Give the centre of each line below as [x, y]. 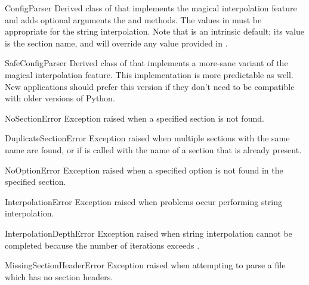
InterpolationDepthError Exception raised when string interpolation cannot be [149, 233]
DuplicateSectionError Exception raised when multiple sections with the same [147, 138]
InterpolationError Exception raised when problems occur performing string [144, 201]
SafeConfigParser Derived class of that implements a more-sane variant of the [146, 63]
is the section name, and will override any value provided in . [116, 43]
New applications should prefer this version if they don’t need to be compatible [150, 86]
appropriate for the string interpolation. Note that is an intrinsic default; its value [154, 31]
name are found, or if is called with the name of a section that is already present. [153, 149]
